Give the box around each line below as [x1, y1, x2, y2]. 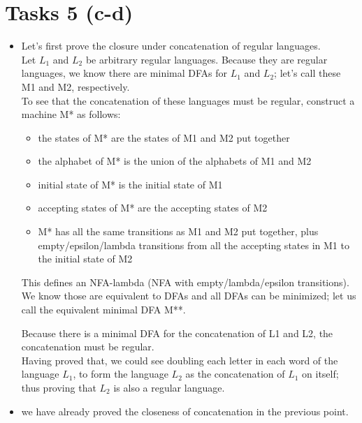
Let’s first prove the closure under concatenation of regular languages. [21, 38, 321, 53]
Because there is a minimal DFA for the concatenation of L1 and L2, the [21, 325, 333, 340]
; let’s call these [274, 66, 341, 80]
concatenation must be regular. [21, 339, 154, 354]
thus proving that [21, 380, 96, 394]
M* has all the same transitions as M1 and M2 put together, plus [38, 224, 319, 239]
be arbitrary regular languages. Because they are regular [85, 52, 328, 66]
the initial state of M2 [38, 251, 133, 266]
